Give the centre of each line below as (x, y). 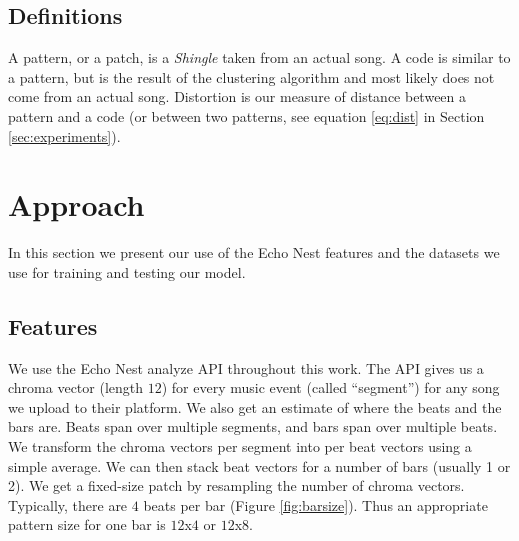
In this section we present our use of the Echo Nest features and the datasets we (254, 252)
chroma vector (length (76, 387)
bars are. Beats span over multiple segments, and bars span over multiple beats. (253, 426)
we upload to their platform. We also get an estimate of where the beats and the (255, 406)
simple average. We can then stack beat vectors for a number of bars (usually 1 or (259, 465)
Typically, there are (68, 504)
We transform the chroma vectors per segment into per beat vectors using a (240, 446)
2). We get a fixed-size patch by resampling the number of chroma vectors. (236, 485)
